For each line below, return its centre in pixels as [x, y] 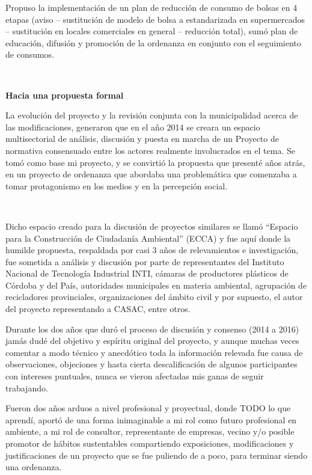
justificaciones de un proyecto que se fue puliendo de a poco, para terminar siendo [157, 455]
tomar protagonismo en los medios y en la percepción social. [117, 185]
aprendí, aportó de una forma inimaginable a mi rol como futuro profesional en [151, 419]
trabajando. [27, 388]
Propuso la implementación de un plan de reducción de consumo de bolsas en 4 [151, 7]
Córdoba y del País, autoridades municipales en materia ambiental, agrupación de [156, 285]
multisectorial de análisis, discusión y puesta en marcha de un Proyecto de [142, 139]
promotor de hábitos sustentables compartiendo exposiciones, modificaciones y [150, 443]
